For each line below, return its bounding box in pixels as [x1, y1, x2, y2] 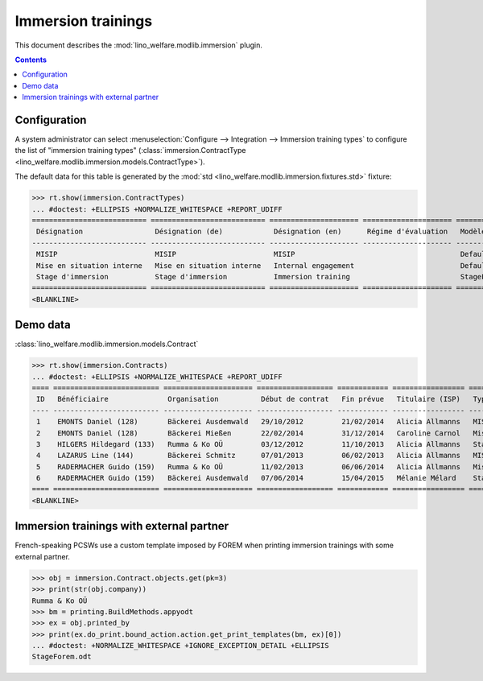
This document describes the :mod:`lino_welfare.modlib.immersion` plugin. [14, 40, 263, 50]
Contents [14, 55, 47, 64]
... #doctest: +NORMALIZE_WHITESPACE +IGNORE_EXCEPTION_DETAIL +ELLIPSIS [31, 641, 329, 650]
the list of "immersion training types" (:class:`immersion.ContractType [14, 146, 246, 155]
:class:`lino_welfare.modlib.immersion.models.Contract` [14, 339, 199, 349]
